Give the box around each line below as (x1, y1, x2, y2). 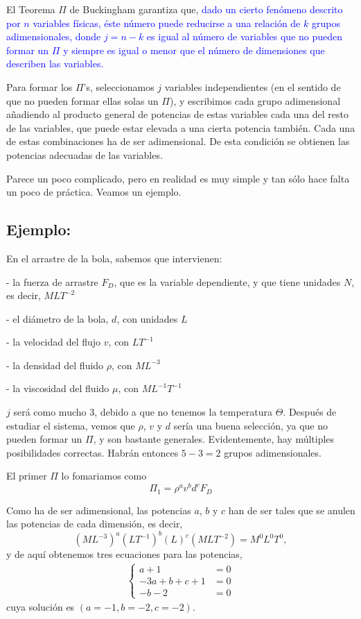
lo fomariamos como (61, 468, 147, 483)
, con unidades (116, 311, 178, 325)
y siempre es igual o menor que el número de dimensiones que (63, 42, 325, 57)
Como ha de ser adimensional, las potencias (6, 502, 191, 517)
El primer (6, 468, 47, 483)
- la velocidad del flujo (6, 334, 101, 349)
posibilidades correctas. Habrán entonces (6, 445, 179, 459)
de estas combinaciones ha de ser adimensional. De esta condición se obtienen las (6, 134, 350, 149)
